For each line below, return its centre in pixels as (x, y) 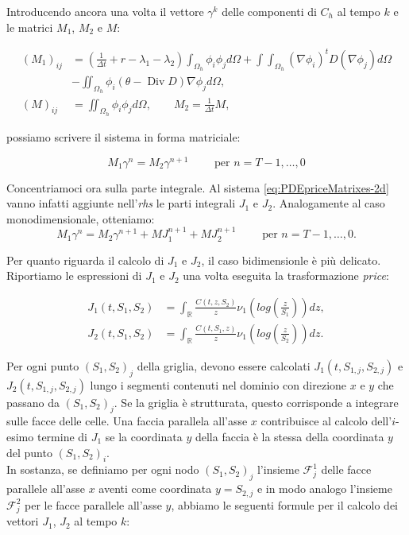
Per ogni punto (43, 365)
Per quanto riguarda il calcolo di (85, 260)
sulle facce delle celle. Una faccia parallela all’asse (127, 421)
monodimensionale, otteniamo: (81, 218)
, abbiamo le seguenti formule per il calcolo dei (285, 504)
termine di (62, 437)
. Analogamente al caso (329, 203)
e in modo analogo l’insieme (324, 488)
